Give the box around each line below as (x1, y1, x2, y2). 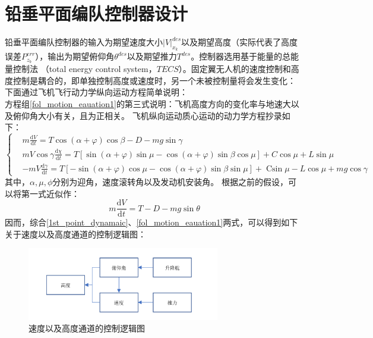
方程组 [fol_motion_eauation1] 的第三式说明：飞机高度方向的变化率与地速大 (5, 97, 291, 109)
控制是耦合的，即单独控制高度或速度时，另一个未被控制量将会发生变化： (12, 74, 296, 86)
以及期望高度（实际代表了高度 (181, 36, 298, 48)
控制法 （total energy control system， (12, 62, 157, 75)
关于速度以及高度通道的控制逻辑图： (5, 227, 146, 240)
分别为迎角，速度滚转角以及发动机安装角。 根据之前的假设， (52, 175, 288, 187)
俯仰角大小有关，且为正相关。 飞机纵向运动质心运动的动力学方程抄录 (12, 109, 282, 121)
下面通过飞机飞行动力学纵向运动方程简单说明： (5, 86, 188, 98)
